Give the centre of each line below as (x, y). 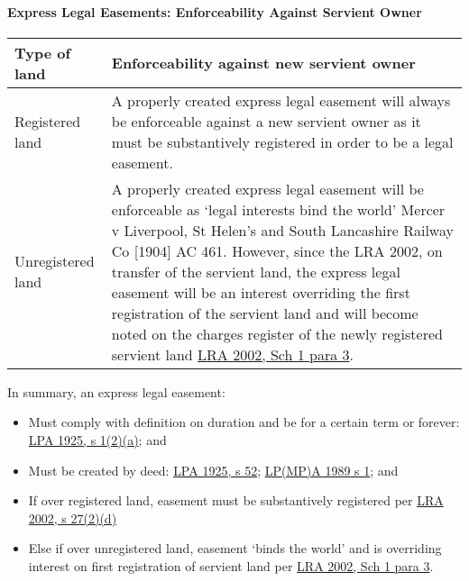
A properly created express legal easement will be (267, 188)
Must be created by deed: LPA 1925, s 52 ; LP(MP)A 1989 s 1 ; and (213, 470)
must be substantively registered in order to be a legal (282, 141)
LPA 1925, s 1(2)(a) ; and (97, 439)
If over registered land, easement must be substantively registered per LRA (236, 500)
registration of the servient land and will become (265, 313)
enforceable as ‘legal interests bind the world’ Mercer (278, 209)
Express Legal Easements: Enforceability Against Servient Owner (215, 11)
